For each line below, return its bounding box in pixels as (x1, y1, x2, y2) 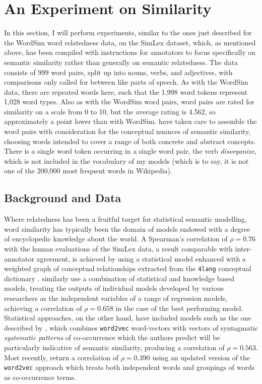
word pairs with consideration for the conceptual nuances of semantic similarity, (4, 126, 251, 137)
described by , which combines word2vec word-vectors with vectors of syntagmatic (4, 322, 258, 333)
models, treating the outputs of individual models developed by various (4, 283, 224, 293)
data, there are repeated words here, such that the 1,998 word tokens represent (4, 86, 248, 97)
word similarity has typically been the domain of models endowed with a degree (4, 223, 250, 234)
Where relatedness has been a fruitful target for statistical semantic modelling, (4, 214, 247, 224)
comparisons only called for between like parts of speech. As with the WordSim (4, 77, 248, 87)
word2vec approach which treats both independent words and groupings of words (4, 362, 255, 372)
